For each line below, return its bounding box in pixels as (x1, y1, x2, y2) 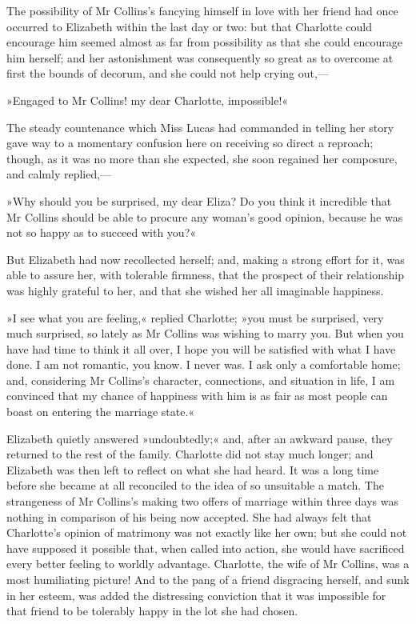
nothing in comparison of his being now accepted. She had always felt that (6, 508, 372, 525)
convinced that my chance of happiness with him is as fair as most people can (6, 387, 388, 404)
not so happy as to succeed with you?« (6, 224, 197, 241)
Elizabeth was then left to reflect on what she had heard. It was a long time (6, 461, 379, 478)
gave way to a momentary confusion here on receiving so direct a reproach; (6, 134, 374, 151)
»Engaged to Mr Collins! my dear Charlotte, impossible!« (6, 91, 289, 108)
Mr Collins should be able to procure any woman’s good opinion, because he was (6, 208, 403, 225)
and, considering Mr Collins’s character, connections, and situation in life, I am (6, 371, 395, 388)
